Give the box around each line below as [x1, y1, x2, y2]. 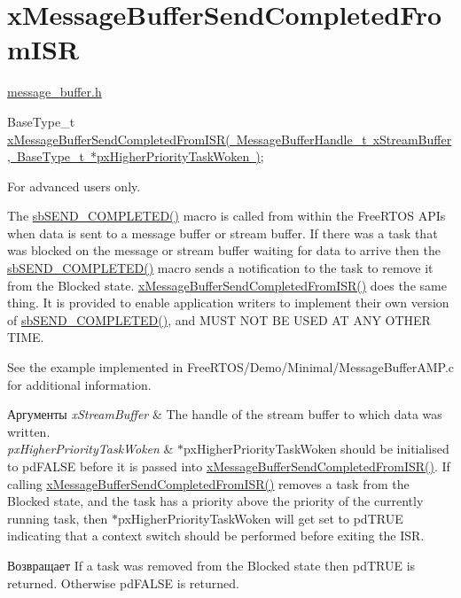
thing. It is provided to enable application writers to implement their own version [7, 293, 449, 312]
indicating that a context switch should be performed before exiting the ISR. [7, 526, 425, 545]
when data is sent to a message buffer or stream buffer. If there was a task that [7, 223, 438, 242]
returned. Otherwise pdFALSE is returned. [7, 573, 239, 592]
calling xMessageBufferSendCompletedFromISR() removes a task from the [7, 474, 410, 493]
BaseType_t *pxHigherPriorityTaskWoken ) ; [16, 147, 264, 166]
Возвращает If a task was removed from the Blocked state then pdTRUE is [7, 555, 416, 574]
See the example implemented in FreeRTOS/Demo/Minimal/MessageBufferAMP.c [7, 358, 455, 377]
